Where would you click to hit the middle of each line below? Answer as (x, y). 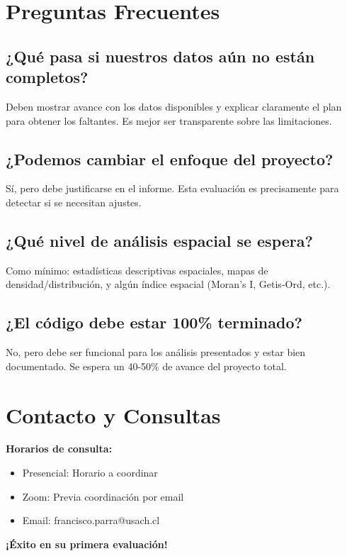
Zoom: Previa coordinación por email (103, 496)
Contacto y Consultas (113, 415)
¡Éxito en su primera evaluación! (87, 544)
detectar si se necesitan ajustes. (74, 202)
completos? (47, 77)
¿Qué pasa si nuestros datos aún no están (160, 56)
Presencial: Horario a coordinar (90, 473)
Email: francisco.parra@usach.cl (91, 520)
